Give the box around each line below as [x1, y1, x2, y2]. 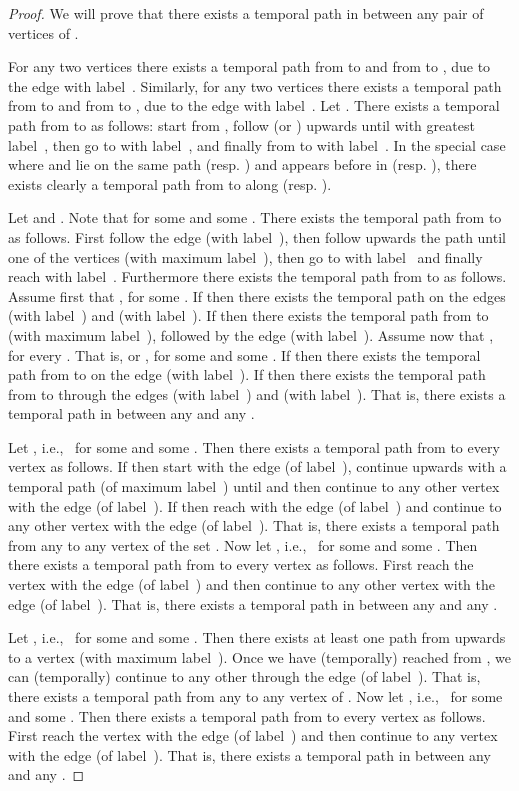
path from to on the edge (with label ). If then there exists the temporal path [8, 364, 486, 385]
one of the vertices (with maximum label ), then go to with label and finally [8, 246, 483, 267]
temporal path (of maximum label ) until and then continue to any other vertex [8, 476, 500, 497]
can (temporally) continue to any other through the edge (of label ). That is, [8, 666, 481, 687]
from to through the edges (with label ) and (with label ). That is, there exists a [8, 383, 506, 404]
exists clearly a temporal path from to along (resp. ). [8, 173, 332, 194]
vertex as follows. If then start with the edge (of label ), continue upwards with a [8, 456, 507, 477]
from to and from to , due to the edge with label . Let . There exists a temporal [8, 95, 500, 116]
